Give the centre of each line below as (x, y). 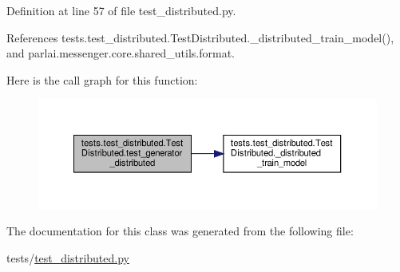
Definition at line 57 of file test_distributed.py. (121, 10)
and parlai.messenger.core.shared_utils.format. (121, 53)
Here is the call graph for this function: (102, 79)
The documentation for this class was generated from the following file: (180, 231)
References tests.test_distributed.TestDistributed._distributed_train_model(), (200, 37)
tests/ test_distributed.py (68, 257)
